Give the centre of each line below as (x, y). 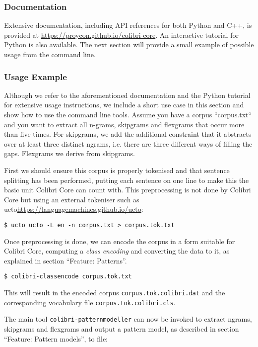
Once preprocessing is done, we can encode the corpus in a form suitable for (120, 241)
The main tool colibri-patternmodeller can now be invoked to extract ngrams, (128, 319)
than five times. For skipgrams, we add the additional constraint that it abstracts (128, 134)
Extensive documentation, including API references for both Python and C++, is (128, 25)
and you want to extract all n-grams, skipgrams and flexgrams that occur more (124, 124)
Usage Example (35, 76)
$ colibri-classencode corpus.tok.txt (68, 277)
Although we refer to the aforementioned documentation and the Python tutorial (127, 95)
